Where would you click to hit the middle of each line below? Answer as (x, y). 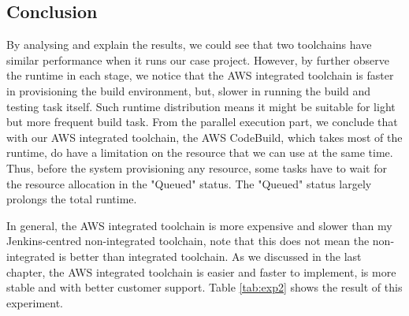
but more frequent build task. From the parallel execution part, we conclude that (202, 122)
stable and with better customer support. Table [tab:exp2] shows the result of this (204, 287)
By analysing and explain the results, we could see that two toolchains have (189, 45)
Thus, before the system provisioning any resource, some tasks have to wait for (197, 167)
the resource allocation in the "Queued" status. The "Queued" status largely (189, 183)
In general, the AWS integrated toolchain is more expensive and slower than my (199, 225)
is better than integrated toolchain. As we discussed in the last (210, 256)
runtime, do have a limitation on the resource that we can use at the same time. (200, 152)
